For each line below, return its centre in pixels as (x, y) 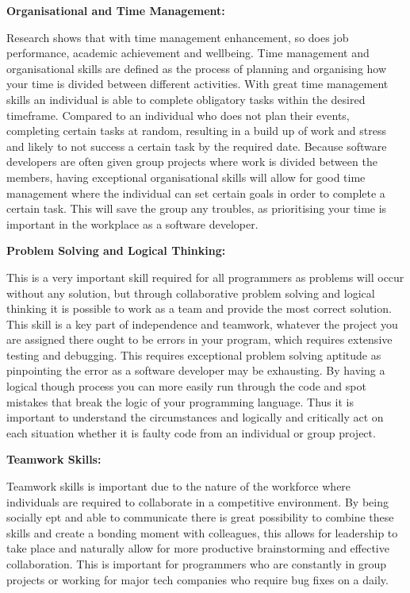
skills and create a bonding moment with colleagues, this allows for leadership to (202, 532)
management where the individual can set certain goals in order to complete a (196, 193)
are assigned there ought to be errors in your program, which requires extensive (199, 339)
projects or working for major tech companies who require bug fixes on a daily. (197, 579)
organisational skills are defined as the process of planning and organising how (197, 68)
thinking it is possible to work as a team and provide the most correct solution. (199, 308)
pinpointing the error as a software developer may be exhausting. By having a (196, 370)
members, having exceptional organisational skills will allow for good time (186, 177)
